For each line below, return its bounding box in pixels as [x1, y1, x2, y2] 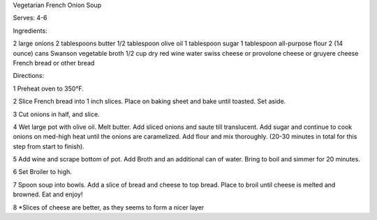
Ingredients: [13, 26, 48, 35]
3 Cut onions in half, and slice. [13, 110, 101, 118]
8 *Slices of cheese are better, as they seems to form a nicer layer [13, 203, 205, 212]
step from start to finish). [13, 142, 85, 150]
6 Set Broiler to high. [13, 168, 73, 176]
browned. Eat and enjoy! [13, 190, 83, 198]
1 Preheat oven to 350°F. [13, 84, 84, 93]
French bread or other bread [13, 58, 95, 67]
